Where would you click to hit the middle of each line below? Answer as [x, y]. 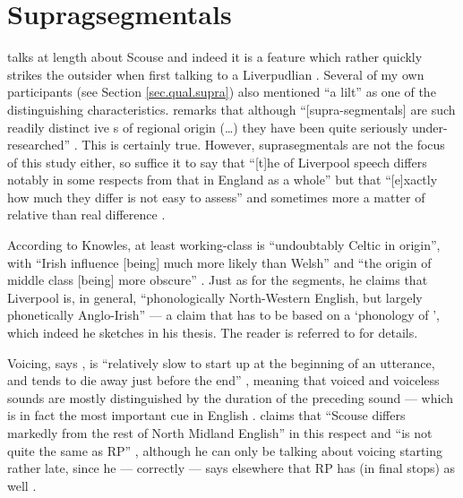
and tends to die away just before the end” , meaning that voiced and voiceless [223, 380]
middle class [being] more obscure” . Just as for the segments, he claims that [218, 280]
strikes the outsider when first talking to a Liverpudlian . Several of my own [216, 74]
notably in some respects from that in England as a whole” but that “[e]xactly [223, 180]
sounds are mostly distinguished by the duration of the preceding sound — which [231, 397]
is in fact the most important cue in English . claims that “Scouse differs [206, 415]
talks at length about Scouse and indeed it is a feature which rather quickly [215, 57]
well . [22, 485]
